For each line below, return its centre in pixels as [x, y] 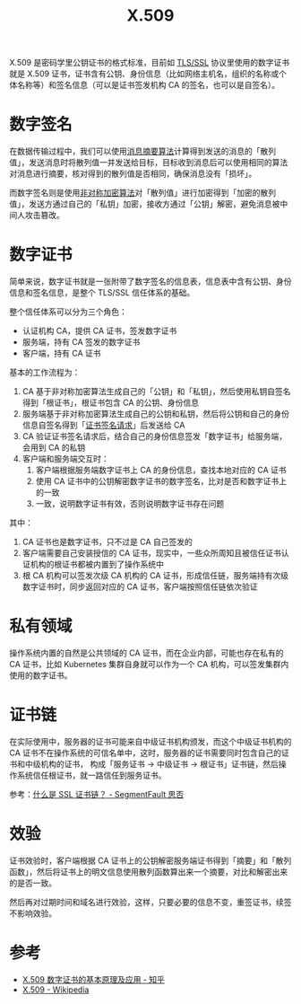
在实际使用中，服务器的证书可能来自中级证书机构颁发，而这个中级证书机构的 [150, 741]
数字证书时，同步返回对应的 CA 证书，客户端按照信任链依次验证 [140, 587]
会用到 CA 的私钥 [54, 448]
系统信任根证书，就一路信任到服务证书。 [91, 775]
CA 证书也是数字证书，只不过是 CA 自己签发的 [107, 542]
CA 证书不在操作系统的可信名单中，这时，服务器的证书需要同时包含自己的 [146, 753]
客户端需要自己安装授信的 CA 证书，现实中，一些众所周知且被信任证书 [152, 553]
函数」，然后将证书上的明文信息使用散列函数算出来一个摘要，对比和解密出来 [149, 871]
